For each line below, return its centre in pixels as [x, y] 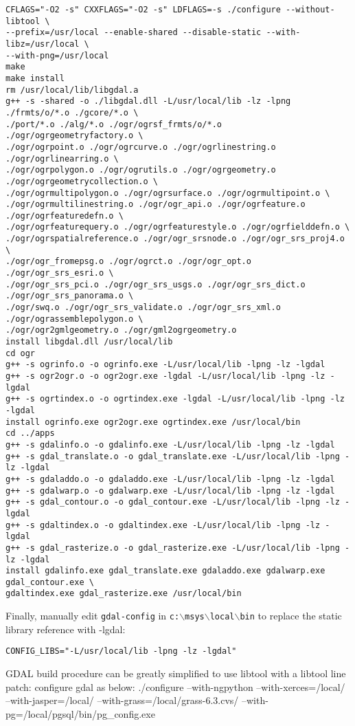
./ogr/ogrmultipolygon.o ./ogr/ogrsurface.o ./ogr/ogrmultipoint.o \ [168, 193]
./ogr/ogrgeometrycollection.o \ [82, 181]
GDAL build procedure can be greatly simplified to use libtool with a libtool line [176, 673]
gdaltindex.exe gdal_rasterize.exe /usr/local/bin [124, 594]
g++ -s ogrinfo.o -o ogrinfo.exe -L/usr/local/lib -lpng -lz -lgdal [165, 365]
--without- [310, 10]
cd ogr [20, 353]
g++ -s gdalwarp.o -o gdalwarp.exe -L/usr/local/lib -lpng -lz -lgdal [170, 491]
